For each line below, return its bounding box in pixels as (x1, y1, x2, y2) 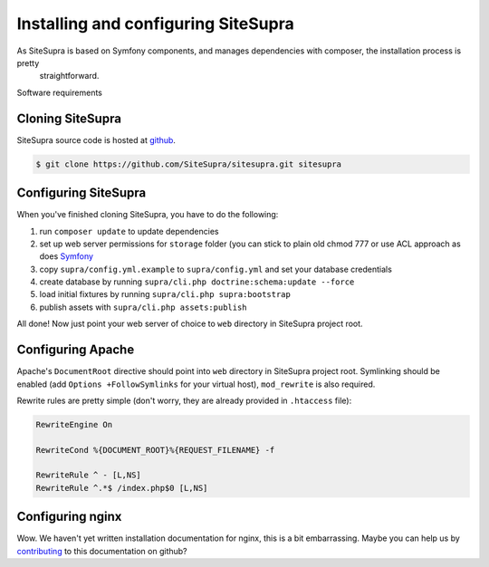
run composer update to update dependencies (39, 226, 219, 236)
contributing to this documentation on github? (16, 545, 187, 556)
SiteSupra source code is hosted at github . (16, 134, 177, 145)
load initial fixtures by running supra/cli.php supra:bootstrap (39, 289, 292, 300)
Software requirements (16, 87, 103, 98)
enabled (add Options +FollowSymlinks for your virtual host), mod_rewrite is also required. (16, 379, 376, 389)
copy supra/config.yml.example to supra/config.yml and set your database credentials (39, 264, 393, 274)
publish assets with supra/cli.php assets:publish (39, 302, 248, 312)
